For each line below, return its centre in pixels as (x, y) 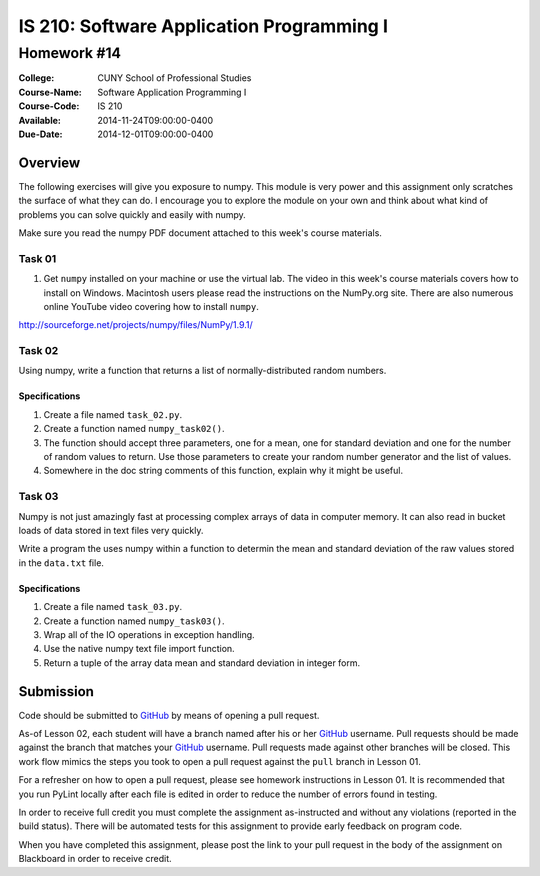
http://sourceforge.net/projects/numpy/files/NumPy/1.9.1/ (136, 325)
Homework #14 (70, 53)
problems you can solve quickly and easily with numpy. (132, 214)
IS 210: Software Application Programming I (203, 26)
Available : (40, 120)
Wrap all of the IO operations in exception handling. (149, 634)
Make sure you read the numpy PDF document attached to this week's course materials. (200, 233)
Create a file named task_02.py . (113, 414)
